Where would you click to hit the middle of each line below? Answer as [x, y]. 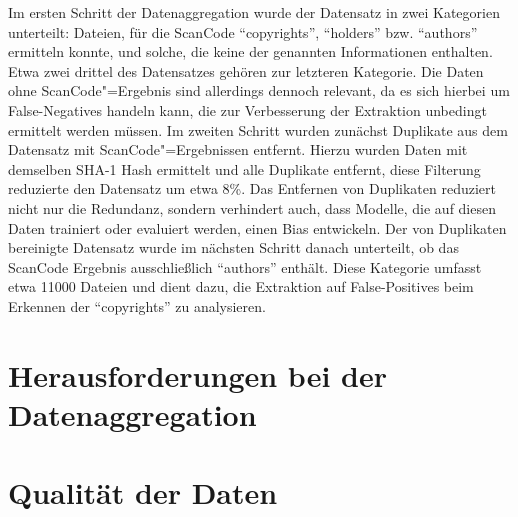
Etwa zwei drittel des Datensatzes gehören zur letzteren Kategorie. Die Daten [246, 70]
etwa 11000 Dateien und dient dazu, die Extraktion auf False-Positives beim [241, 286]
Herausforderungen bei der [197, 374]
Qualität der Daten [143, 492]
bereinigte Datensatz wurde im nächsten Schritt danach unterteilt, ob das [233, 247]
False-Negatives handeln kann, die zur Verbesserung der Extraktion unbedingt [247, 109]
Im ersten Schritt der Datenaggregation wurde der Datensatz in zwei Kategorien [254, 12]
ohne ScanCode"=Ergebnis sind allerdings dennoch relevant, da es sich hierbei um [259, 90]
